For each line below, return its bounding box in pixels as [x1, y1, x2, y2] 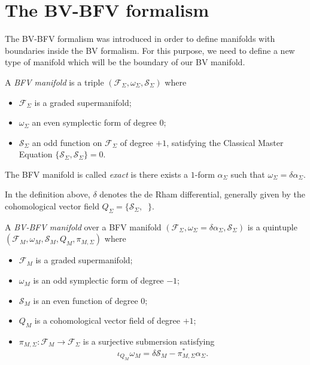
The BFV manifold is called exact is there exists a [5, 168, 189, 180]
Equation [19, 148, 53, 160]
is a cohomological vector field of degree [34, 314, 181, 327]
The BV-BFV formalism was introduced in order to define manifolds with [5, 32, 275, 45]
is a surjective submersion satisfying [83, 335, 215, 348]
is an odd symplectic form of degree [33, 274, 164, 287]
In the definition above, [5, 188, 90, 200]
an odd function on [32, 136, 102, 148]
